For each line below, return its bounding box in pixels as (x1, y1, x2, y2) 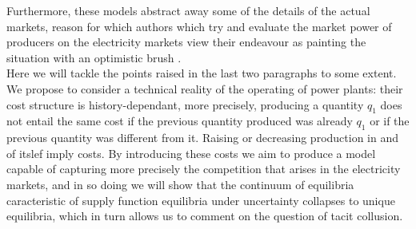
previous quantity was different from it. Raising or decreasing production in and (6, 129, 398, 146)
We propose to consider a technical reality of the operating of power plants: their (6, 80, 403, 97)
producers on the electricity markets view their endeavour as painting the (6, 34, 366, 50)
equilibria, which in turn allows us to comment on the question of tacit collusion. (6, 207, 403, 224)
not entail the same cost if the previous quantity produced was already (6, 113, 353, 129)
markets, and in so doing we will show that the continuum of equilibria (6, 176, 354, 192)
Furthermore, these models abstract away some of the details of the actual (6, 2, 370, 18)
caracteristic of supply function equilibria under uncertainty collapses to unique (6, 191, 395, 208)
